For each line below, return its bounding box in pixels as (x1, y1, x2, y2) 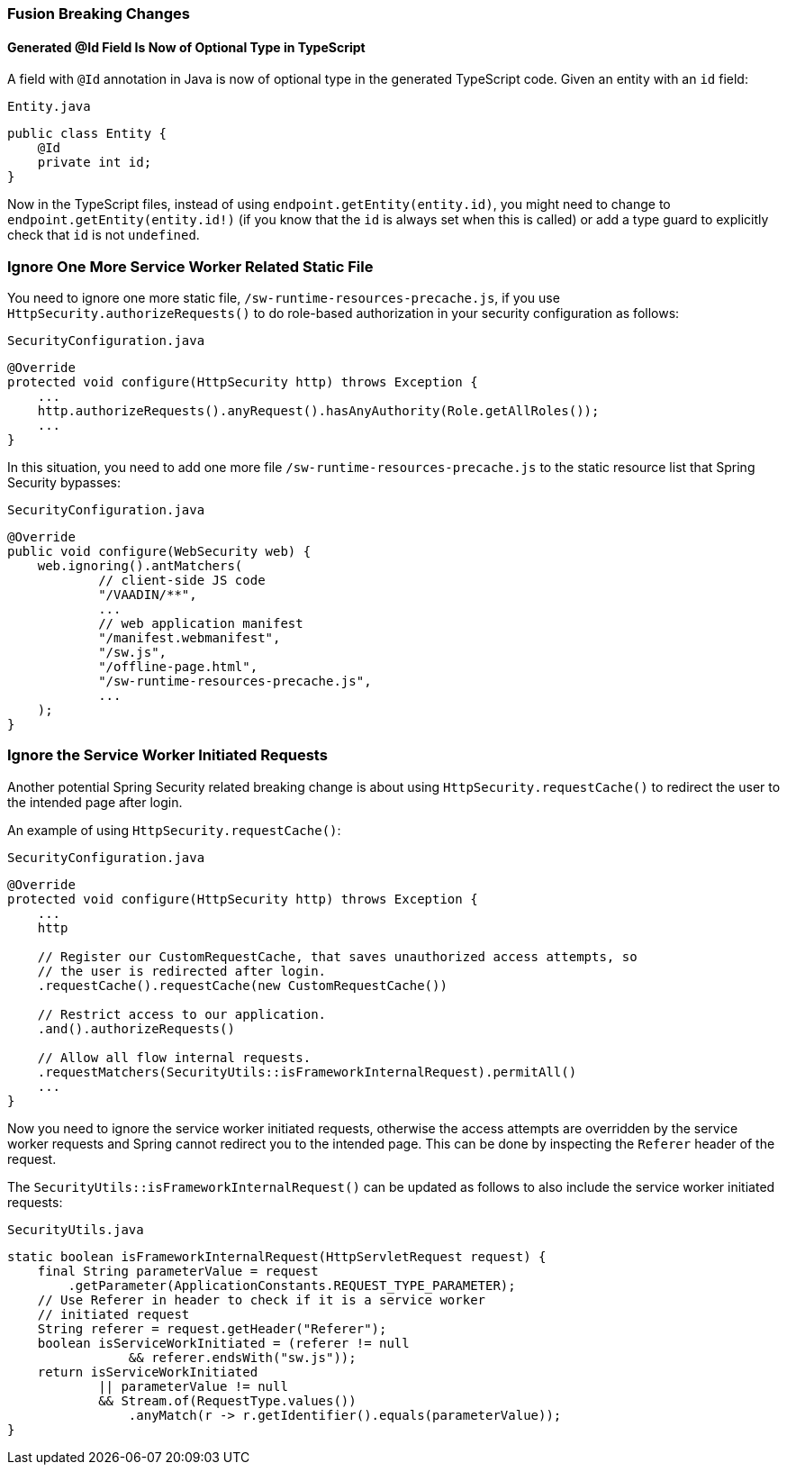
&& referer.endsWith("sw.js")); (128, 1349, 357, 1365)
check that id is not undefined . (7, 227, 200, 243)
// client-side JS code (98, 572, 266, 587)
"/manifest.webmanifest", (98, 630, 281, 645)
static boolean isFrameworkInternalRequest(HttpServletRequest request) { (7, 1249, 547, 1264)
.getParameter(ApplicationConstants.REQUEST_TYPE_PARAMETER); (68, 1277, 516, 1293)
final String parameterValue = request (37, 1263, 319, 1278)
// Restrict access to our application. (37, 1006, 327, 1022)
